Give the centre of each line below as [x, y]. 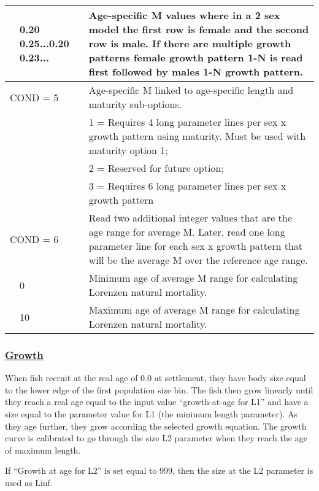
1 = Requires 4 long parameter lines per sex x [187, 122]
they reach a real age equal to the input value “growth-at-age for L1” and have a [157, 402]
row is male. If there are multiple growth [190, 43]
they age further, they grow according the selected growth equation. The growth [156, 426]
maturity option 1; [128, 150]
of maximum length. [43, 450]
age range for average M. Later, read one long [187, 232]
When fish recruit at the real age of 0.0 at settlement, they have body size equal [156, 378]
